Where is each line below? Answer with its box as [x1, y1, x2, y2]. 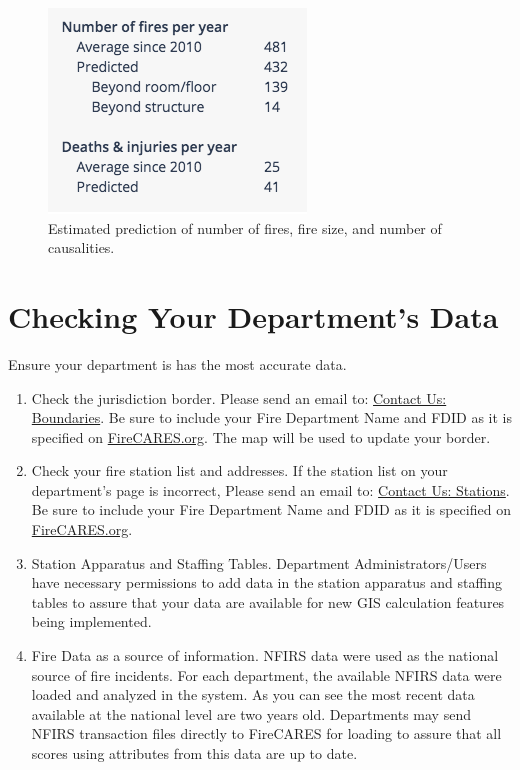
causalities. [48, 237, 115, 258]
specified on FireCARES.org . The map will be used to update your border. [31, 426, 491, 447]
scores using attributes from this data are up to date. [31, 743, 358, 763]
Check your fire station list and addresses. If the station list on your [31, 460, 448, 481]
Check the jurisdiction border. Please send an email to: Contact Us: [31, 387, 447, 408]
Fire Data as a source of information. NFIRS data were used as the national [31, 645, 499, 666]
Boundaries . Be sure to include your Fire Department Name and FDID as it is [31, 407, 512, 428]
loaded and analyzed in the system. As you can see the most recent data [31, 684, 475, 705]
